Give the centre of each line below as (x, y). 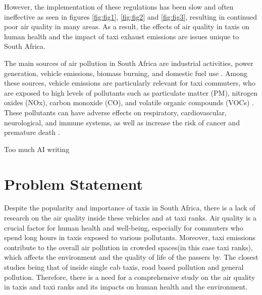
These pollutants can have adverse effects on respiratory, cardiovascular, (115, 112)
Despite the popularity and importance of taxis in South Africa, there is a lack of (130, 208)
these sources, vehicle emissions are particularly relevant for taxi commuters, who (130, 83)
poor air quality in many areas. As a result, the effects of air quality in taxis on (127, 26)
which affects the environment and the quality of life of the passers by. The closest (131, 257)
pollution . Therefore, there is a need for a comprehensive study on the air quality (130, 277)
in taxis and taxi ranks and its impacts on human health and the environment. (126, 287)
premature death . (32, 132)
